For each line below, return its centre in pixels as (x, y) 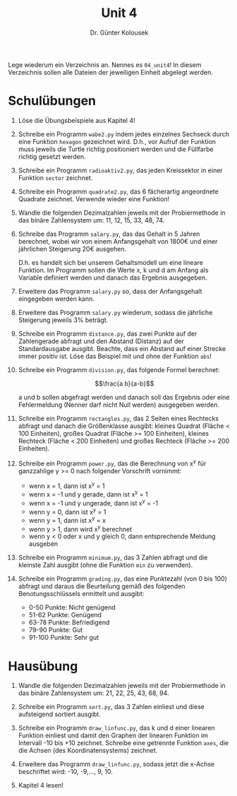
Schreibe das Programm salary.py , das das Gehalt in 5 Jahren (109, 234)
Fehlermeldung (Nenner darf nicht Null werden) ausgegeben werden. (119, 405)
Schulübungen (52, 101)
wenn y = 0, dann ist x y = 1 (67, 511)
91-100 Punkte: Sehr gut (64, 638)
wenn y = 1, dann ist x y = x (67, 519)
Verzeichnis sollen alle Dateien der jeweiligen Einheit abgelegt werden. (111, 72)
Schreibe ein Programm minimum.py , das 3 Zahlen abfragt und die (113, 558)
